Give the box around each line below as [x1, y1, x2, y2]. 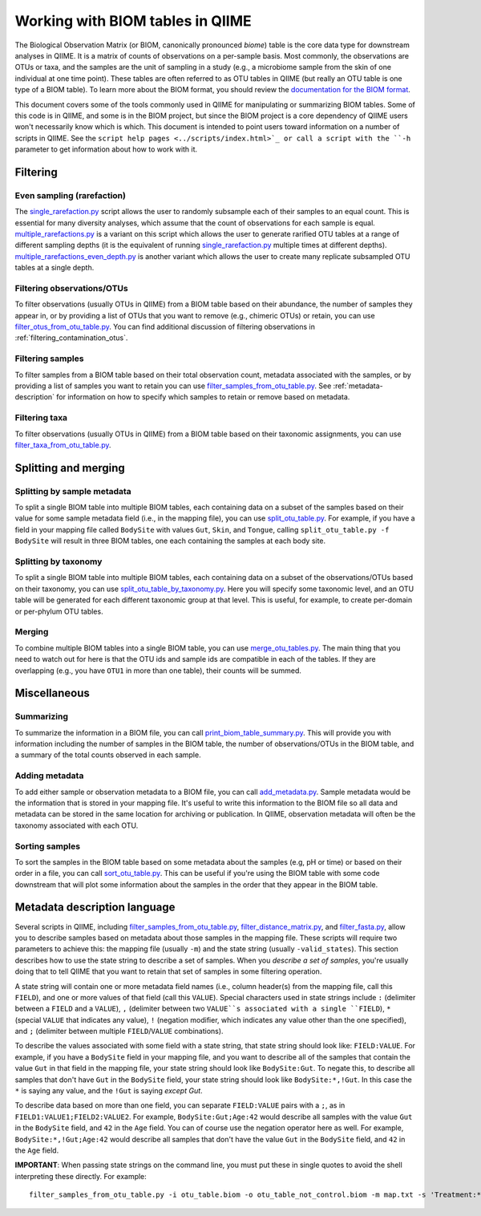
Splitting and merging [14, 461, 126, 475]
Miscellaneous [14, 687, 90, 700]
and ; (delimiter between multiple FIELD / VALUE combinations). [14, 1027, 224, 1036]
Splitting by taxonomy [14, 556, 103, 567]
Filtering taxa [14, 412, 68, 424]
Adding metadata [14, 770, 84, 781]
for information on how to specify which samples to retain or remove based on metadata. [56, 392, 350, 402]
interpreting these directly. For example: [14, 1171, 148, 1181]
